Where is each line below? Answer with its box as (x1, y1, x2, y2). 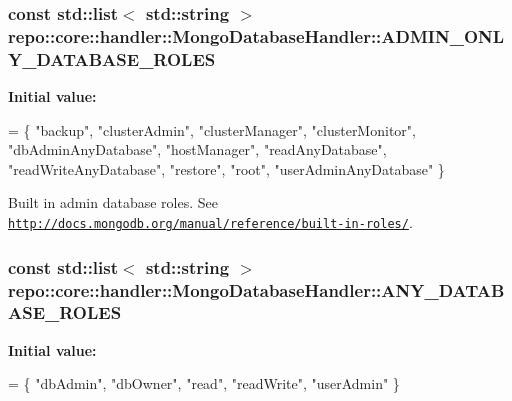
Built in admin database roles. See (8, 192, 218, 213)
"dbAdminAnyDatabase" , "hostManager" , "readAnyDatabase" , (8, 139, 387, 160)
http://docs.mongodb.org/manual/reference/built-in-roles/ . (8, 212, 413, 233)
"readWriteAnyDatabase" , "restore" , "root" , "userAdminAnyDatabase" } (8, 158, 445, 179)
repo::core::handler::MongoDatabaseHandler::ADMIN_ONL (8, 23, 505, 48)
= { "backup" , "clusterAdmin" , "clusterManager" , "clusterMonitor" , (8, 119, 416, 140)
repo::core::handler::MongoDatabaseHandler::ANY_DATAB (8, 277, 505, 302)
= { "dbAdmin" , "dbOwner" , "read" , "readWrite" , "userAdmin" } (8, 373, 400, 394)
